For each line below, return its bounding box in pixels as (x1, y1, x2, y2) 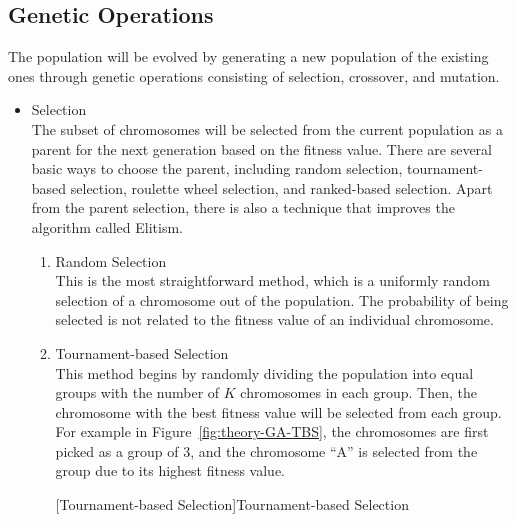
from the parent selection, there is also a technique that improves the (31, 197, 455, 218)
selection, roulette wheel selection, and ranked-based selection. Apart (70, 177, 493, 198)
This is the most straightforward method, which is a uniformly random (55, 270, 490, 291)
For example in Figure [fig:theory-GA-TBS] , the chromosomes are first (55, 421, 489, 442)
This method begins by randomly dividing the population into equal (55, 362, 474, 383)
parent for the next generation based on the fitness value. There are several (31, 138, 492, 159)
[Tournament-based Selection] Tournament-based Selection (55, 494, 409, 515)
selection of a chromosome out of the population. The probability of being (55, 289, 509, 310)
